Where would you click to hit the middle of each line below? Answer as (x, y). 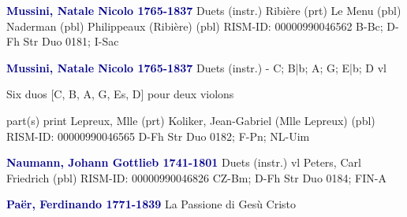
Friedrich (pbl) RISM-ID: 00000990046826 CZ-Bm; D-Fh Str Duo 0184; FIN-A (196, 177)
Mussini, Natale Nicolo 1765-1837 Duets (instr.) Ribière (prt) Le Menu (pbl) (204, 10)
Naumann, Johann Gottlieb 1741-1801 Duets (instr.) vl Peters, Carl (184, 162)
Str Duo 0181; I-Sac (71, 41)
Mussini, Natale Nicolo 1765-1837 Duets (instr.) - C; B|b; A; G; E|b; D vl (196, 67)
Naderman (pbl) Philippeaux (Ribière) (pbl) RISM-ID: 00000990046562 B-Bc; (195, 26)
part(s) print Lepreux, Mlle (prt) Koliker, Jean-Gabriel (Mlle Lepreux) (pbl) (191, 120)
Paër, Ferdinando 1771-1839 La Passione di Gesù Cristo (151, 204)
